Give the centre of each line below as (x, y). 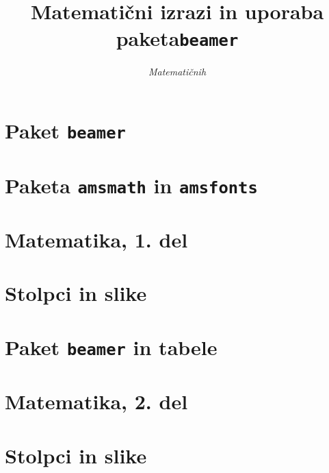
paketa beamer (177, 38)
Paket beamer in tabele (111, 347)
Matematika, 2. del (96, 401)
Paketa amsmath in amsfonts (131, 185)
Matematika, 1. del (96, 240)
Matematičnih (177, 72)
